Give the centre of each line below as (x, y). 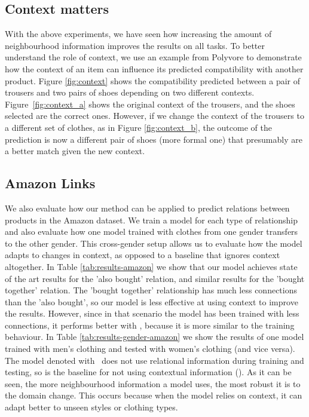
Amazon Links (50, 183)
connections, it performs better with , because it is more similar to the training (150, 325)
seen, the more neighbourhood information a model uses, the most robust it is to (153, 383)
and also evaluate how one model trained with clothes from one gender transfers (152, 232)
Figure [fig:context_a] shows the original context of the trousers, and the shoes (150, 104)
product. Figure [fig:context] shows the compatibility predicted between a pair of (153, 80)
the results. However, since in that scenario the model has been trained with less (152, 313)
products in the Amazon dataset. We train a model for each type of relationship (152, 220)
